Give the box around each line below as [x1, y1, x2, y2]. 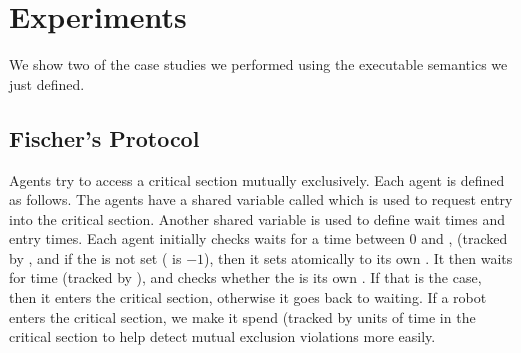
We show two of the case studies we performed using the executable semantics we [9, 54, 508, 75]
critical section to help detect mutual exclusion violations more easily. [9, 326, 436, 347]
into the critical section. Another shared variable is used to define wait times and [9, 208, 505, 229]
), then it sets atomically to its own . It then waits [204, 247, 513, 268]
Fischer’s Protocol [9, 122, 200, 153]
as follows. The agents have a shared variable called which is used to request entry [9, 189, 513, 210]
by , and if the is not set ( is [9, 247, 182, 268]
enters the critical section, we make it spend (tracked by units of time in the [9, 306, 476, 327]
